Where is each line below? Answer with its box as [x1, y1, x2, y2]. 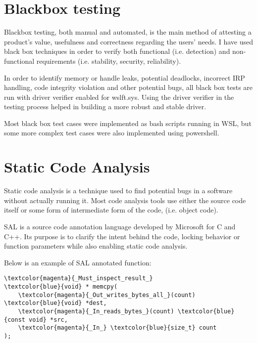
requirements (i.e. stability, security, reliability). [36, 55, 181, 66]
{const [4, 316, 25, 323]
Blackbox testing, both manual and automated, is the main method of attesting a [4, 27, 252, 37]
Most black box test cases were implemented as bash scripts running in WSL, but [4, 118, 252, 128]
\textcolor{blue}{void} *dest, [4, 300, 107, 307]
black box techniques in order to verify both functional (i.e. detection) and [4, 46, 230, 56]
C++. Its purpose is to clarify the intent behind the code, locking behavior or [4, 231, 240, 241]
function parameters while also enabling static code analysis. [4, 241, 188, 251]
